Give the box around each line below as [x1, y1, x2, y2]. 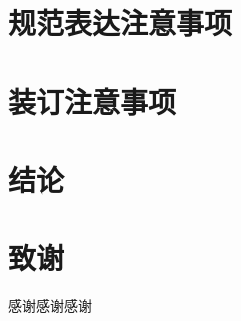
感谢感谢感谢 [8, 295, 92, 316]
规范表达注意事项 [8, 2, 233, 43]
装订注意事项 [8, 80, 177, 121]
